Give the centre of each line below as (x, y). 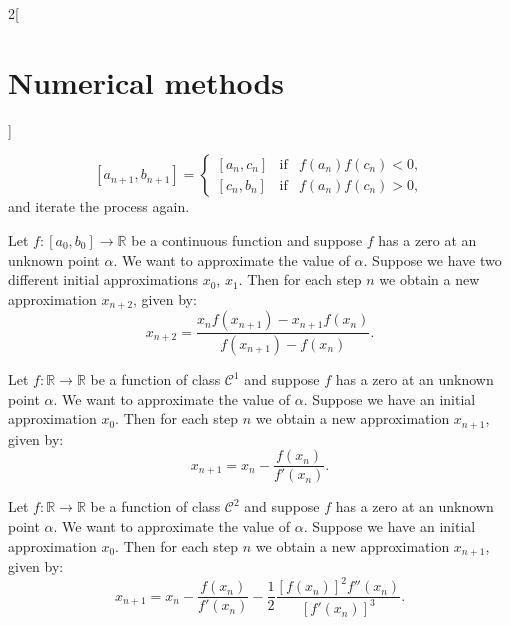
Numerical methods (146, 81)
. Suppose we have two (432, 259)
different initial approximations (103, 279)
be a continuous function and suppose (247, 239)
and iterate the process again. (99, 206)
